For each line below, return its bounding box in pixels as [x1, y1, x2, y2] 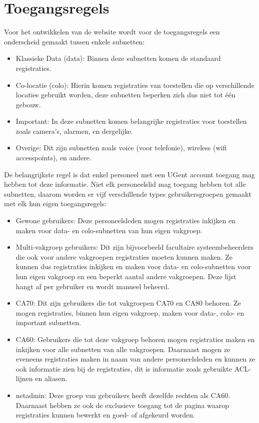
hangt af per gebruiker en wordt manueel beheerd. [15, 281, 169, 291]
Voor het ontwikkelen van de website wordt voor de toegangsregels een [4, 26, 220, 37]
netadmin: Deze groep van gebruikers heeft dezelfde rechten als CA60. [15, 390, 230, 400]
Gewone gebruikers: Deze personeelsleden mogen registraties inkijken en [15, 215, 235, 226]
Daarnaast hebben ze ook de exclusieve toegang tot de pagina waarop [15, 400, 229, 410]
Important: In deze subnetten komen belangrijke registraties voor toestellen [15, 116, 247, 126]
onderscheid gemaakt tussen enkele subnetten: [4, 36, 145, 46]
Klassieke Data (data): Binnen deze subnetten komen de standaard [15, 53, 221, 63]
